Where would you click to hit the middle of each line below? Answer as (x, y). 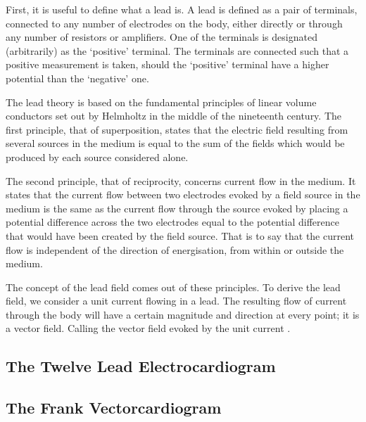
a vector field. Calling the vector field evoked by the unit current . (148, 328)
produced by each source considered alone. (97, 156)
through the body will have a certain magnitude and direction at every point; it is (183, 314)
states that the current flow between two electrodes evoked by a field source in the (183, 194)
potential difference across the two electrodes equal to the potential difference (172, 222)
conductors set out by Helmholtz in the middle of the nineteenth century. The (174, 116)
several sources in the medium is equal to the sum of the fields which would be (175, 143)
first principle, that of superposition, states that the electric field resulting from (177, 129)
